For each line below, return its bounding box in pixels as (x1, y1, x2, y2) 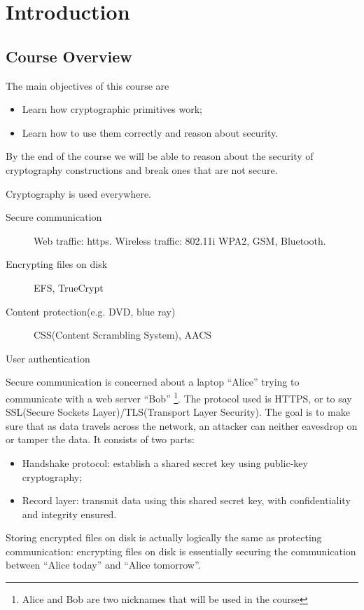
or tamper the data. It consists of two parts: (6, 432, 195, 447)
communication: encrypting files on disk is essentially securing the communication (6, 543, 356, 558)
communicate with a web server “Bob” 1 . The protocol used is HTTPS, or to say (6, 388, 352, 405)
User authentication (6, 351, 90, 365)
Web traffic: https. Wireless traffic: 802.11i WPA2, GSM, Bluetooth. (34, 233, 326, 248)
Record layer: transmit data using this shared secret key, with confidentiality (22, 493, 351, 508)
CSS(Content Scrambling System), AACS (34, 327, 212, 342)
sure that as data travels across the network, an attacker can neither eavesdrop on (6, 418, 358, 433)
